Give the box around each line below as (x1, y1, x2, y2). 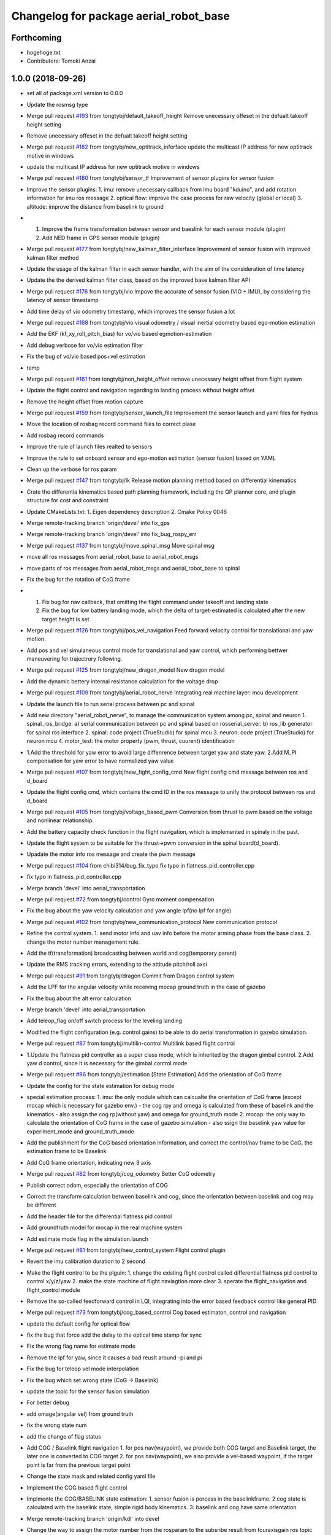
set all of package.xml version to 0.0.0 (26, 90, 123, 97)
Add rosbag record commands (26, 432, 104, 439)
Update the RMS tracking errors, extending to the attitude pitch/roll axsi (26, 961, 208, 968)
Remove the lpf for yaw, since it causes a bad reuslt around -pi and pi (26, 1354, 202, 1361)
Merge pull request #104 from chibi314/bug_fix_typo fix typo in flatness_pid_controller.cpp (26, 861, 255, 869)
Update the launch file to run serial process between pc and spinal (26, 700, 195, 707)
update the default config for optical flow (26, 1320, 131, 1327)
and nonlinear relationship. (26, 817, 94, 824)
